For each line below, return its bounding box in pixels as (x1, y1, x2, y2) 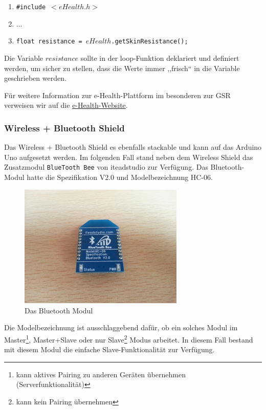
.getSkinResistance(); (111, 38, 188, 45)
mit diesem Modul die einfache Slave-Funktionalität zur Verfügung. (4, 344, 215, 355)
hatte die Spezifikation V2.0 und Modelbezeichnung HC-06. (27, 171, 213, 182)
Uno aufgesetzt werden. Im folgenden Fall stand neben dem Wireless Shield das (4, 151, 253, 162)
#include (16, 4, 46, 11)
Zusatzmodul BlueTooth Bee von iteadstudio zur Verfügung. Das (4, 162, 208, 172)
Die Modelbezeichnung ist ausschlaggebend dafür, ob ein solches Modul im (4, 322, 238, 333)
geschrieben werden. (4, 73, 66, 83)
